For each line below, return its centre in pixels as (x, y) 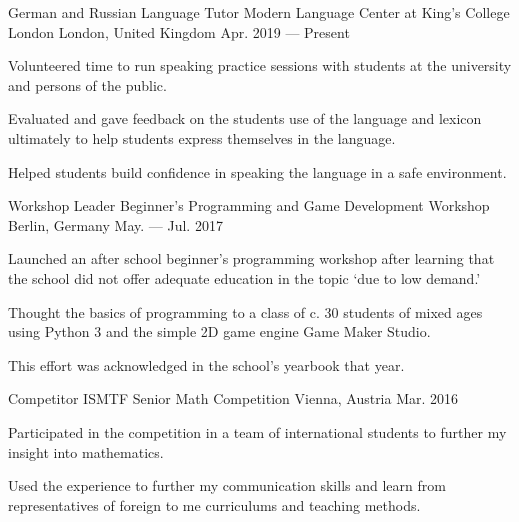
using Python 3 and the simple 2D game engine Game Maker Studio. (219, 331)
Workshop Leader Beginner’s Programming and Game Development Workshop (249, 205)
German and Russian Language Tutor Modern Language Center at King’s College (259, 12)
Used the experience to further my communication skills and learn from (227, 485)
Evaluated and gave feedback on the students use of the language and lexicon (245, 118)
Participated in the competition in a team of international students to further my (257, 431)
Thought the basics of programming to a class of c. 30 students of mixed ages (245, 311)
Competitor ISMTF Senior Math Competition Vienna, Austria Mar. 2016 (233, 398)
